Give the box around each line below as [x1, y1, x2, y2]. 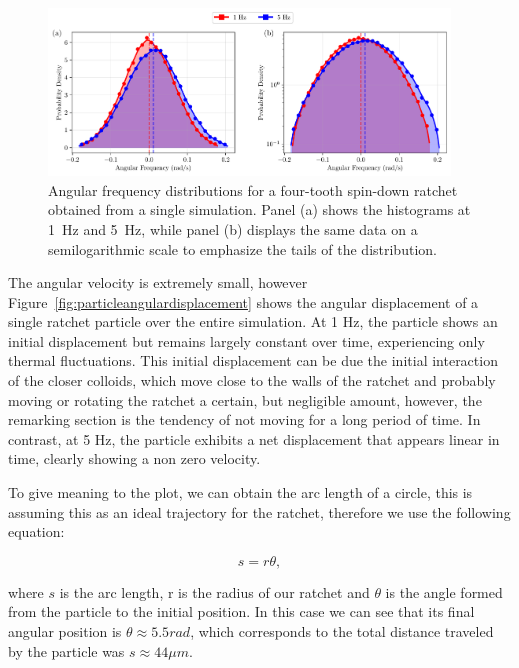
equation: [8, 521, 65, 542]
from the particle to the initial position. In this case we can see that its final [8, 601, 475, 622]
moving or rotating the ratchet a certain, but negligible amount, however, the [8, 389, 482, 410]
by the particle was [8, 640, 125, 661]
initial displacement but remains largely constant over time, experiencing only [8, 330, 485, 351]
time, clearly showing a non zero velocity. [8, 448, 261, 469]
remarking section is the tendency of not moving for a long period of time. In [8, 409, 481, 430]
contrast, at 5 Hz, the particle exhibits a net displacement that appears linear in [8, 428, 500, 449]
